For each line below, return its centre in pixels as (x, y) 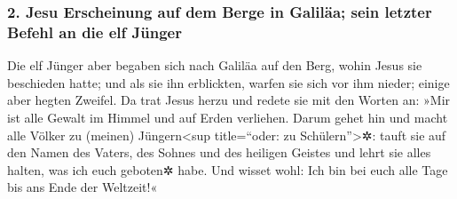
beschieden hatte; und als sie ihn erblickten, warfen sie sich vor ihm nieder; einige (228, 82)
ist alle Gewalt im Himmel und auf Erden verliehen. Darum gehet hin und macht (228, 117)
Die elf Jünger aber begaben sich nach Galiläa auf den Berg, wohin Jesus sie (215, 65)
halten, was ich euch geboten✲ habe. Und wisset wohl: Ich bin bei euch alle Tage (228, 169)
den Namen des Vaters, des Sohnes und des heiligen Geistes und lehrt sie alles (219, 152)
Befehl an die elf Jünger (95, 32)
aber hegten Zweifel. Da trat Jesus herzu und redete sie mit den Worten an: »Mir (229, 100)
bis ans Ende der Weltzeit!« (83, 187)
